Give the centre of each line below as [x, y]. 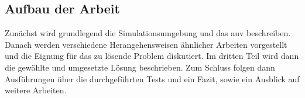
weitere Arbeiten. [36, 90]
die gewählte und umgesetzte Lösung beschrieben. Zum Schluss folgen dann [140, 67]
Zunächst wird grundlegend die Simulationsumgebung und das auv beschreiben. [148, 33]
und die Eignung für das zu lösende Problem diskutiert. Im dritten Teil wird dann [152, 56]
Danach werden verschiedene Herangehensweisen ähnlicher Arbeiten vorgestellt [146, 44]
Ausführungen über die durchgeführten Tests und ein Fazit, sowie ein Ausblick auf [152, 78]
